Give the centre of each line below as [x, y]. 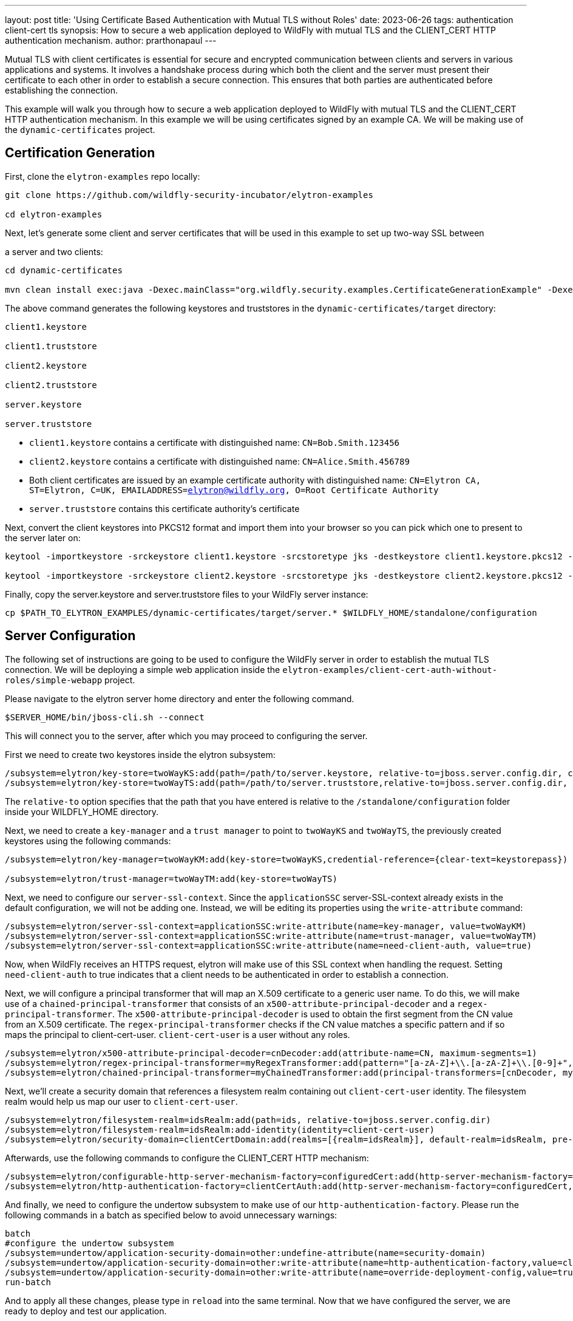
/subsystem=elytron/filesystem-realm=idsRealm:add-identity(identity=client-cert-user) [220, 1129]
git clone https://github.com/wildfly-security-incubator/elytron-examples [189, 195]
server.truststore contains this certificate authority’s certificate [164, 508]
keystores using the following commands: [88, 841]
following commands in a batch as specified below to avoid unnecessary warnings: [171, 1215]
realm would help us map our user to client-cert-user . [121, 1101]
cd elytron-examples [54, 214]
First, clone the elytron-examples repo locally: [103, 176]
